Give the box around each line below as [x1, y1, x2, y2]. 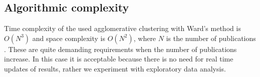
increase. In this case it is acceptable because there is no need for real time [4, 53, 233, 64]
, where [133, 32, 156, 43]
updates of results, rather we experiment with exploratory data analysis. [4, 63, 226, 73]
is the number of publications [166, 32, 256, 43]
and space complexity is [32, 32, 105, 43]
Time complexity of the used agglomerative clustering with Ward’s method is [4, 23, 241, 33]
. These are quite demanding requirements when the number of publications [4, 43, 237, 54]
